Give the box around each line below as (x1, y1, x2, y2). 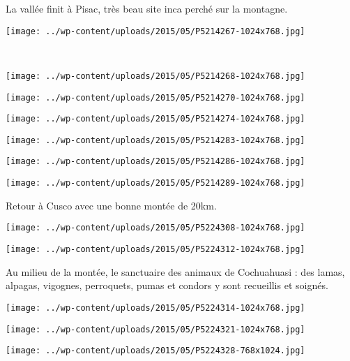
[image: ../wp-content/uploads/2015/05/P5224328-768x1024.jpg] (6, 346, 305, 356)
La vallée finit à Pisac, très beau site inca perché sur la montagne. (6, 1, 288, 15)
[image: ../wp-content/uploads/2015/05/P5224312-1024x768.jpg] (6, 244, 305, 255)
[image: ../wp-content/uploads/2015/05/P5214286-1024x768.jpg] (6, 156, 305, 167)
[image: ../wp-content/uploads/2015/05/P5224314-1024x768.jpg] (6, 302, 305, 313)
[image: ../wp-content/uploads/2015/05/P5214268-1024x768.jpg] (6, 71, 305, 81)
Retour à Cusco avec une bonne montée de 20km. (6, 198, 217, 212)
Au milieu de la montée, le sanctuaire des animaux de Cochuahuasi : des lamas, (6, 264, 345, 279)
